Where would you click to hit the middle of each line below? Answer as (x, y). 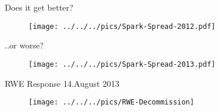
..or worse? (24, 45)
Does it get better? (39, 7)
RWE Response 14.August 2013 (62, 83)
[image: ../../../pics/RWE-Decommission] (112, 102)
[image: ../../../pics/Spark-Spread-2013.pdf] (122, 64)
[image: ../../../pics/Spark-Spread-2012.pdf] (122, 26)
